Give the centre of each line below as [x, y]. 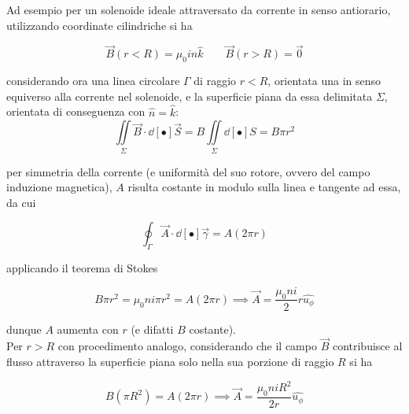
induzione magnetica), [59, 187]
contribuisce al [367, 346]
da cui [21, 202]
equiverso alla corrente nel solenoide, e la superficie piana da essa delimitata [190, 96]
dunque [24, 329]
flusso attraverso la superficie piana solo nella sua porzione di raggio [170, 361]
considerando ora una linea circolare [93, 81]
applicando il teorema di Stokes [82, 268]
